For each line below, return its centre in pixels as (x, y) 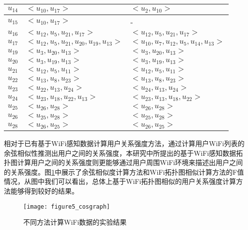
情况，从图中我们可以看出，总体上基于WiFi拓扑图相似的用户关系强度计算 (120, 181)
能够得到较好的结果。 (44, 190)
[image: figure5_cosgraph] (67, 206)
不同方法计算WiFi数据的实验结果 (75, 222)
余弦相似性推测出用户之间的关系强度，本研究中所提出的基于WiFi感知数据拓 (124, 153)
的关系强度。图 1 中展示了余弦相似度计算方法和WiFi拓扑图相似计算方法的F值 (124, 172)
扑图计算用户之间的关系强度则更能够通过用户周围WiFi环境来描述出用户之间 (124, 162)
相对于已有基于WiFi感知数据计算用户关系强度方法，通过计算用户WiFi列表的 (124, 143)
